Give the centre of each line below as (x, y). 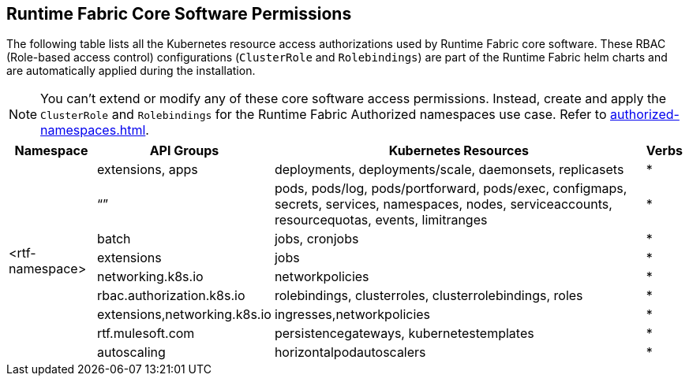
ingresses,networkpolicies (352, 315)
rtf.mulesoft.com (146, 334)
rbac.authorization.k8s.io (171, 296)
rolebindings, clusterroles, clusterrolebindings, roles (429, 296)
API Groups (184, 151)
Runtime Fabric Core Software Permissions (179, 14)
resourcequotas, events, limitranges (381, 220)
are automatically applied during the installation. (131, 71)
